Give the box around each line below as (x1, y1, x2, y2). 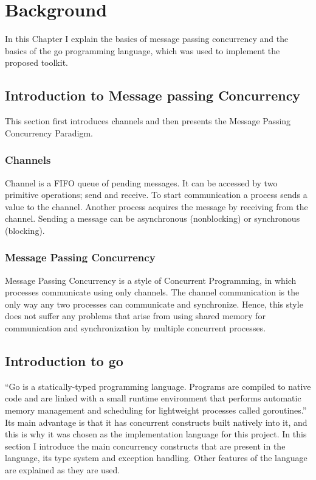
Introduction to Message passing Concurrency (5, 86, 301, 105)
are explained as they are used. (5, 464, 120, 476)
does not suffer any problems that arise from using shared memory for (5, 309, 266, 322)
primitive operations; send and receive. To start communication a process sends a (5, 188, 307, 201)
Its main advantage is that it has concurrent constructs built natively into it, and (5, 415, 307, 428)
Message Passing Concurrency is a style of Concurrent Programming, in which (5, 274, 297, 286)
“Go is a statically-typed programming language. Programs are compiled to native (5, 379, 311, 392)
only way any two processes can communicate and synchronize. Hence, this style (5, 297, 303, 310)
